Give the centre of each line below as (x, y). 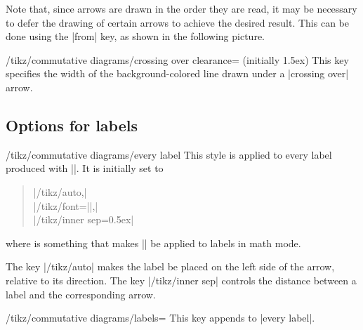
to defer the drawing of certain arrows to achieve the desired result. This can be (177, 22)
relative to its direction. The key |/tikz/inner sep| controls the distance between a (181, 280)
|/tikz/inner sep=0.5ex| (84, 219)
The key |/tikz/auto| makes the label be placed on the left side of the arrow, (170, 266)
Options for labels (72, 125)
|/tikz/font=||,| (66, 205)
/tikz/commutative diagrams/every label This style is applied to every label (169, 154)
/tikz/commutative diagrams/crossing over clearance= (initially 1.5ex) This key (177, 59)
